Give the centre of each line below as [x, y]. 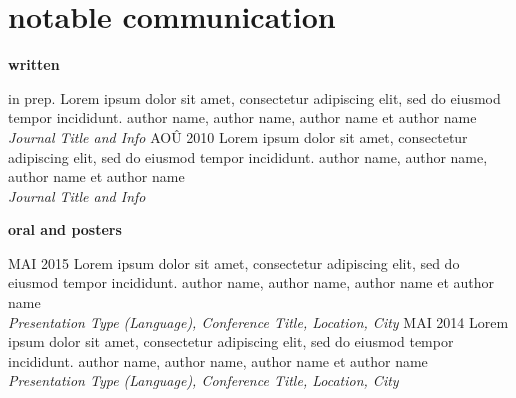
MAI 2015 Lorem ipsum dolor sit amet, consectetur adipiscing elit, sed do [234, 262]
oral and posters [65, 229]
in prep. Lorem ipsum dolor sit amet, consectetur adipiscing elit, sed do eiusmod [254, 97]
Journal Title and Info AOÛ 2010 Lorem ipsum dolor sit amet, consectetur [238, 136]
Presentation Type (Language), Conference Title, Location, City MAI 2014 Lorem [258, 321]
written [34, 64]
